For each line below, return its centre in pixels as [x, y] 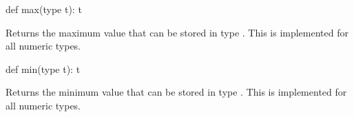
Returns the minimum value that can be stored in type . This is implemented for [176, 92]
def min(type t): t [43, 68]
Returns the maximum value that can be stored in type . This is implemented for [177, 32]
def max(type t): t [44, 9]
